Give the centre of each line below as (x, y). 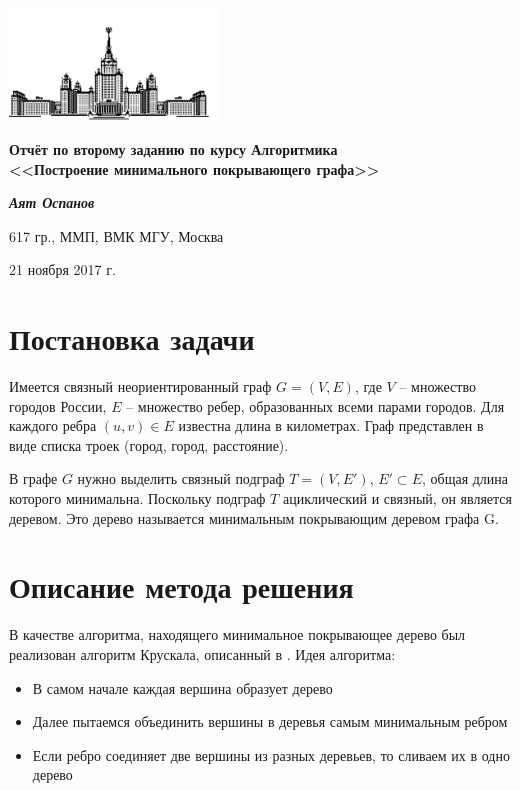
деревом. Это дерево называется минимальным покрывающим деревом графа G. (254, 517)
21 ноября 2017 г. (62, 269)
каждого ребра (53, 425)
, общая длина (465, 478)
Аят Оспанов (52, 202)
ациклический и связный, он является (397, 498)
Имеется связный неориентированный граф (140, 386)
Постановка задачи (132, 338)
